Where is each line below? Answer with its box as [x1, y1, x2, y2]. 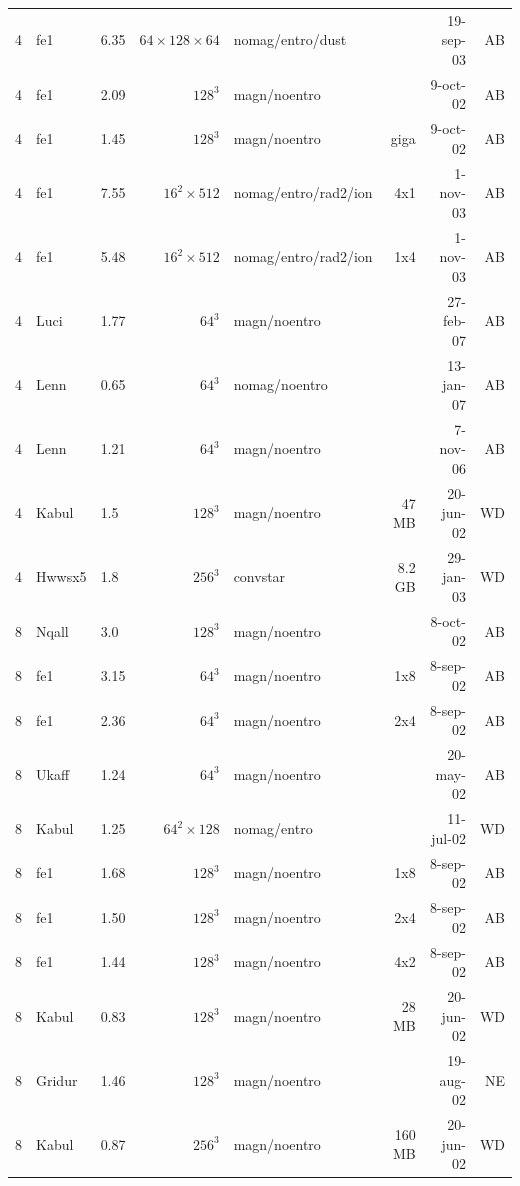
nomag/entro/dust [233, 29, 347, 50]
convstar [233, 566, 286, 587]
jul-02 [431, 827, 466, 848]
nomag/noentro [233, 374, 328, 395]
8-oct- [430, 610, 466, 631]
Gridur [36, 1069, 78, 1090]
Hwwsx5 [36, 566, 87, 587]
